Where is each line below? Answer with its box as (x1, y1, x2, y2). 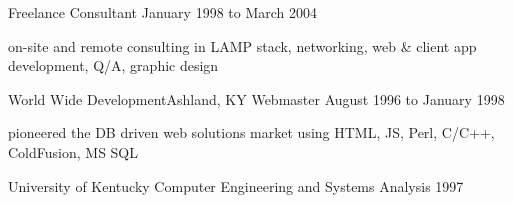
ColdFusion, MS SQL (8, 141, 139, 162)
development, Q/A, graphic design (8, 55, 219, 76)
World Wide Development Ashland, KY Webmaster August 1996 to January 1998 (8, 88, 505, 109)
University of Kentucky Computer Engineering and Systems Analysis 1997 (8, 175, 464, 196)
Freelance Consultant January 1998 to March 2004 (8, 2, 318, 22)
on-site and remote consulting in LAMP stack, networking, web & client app (8, 35, 477, 56)
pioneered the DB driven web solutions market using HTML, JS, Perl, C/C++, (8, 122, 495, 143)
